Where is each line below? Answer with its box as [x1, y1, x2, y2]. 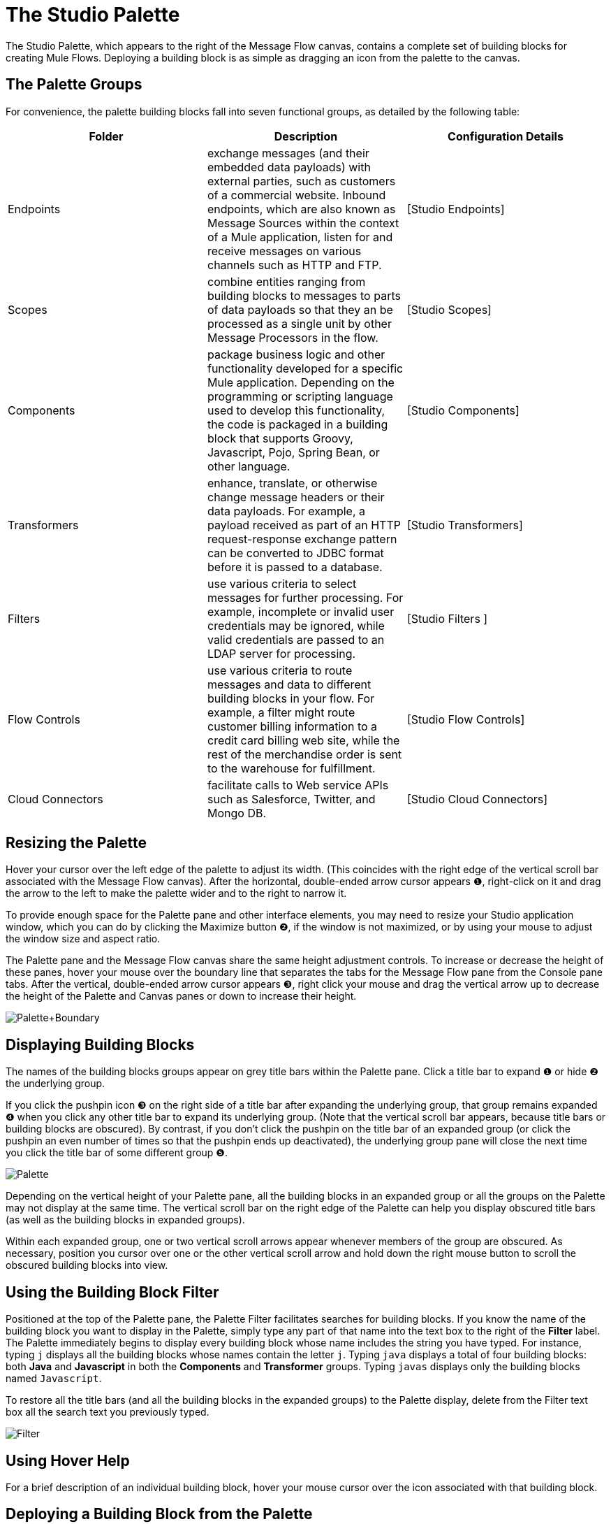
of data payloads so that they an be [207, 302, 393, 317]
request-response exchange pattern [207, 531, 397, 546]
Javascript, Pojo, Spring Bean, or [207, 445, 380, 459]
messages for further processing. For [207, 590, 404, 605]
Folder [89, 129, 124, 143]
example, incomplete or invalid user [207, 604, 395, 619]
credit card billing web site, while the [207, 733, 400, 747]
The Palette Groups [6, 76, 142, 94]
